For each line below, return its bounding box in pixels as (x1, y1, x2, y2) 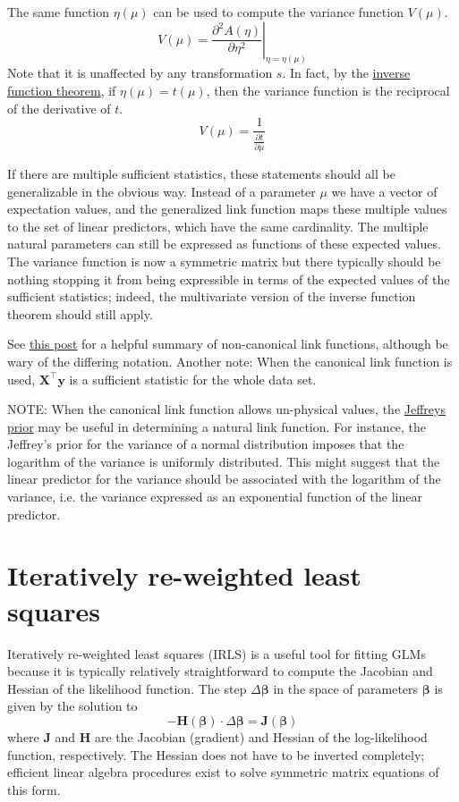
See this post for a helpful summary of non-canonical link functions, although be (7, 334, 448, 353)
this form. (7, 780, 61, 798)
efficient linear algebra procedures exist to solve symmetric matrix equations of (7, 763, 439, 781)
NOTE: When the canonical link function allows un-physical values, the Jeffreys (7, 400, 446, 418)
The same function (7, 3, 110, 21)
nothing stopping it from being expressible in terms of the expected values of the (7, 269, 450, 288)
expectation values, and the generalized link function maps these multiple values (7, 199, 447, 218)
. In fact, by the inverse (282, 63, 411, 82)
